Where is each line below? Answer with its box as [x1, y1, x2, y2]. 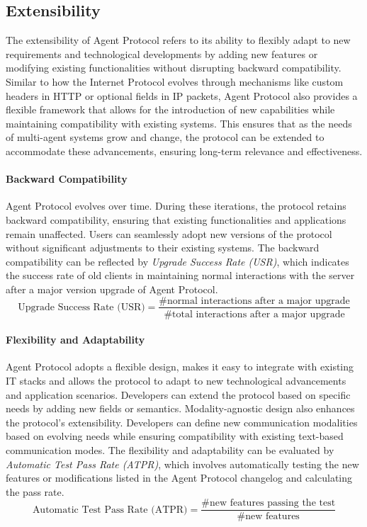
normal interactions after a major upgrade [167, 295, 350, 306]
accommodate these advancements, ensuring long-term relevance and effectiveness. [6, 143, 363, 158]
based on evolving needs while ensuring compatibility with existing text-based [6, 429, 344, 443]
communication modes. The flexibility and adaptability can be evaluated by [6, 442, 334, 457]
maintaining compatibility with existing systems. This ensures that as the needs [6, 115, 352, 130]
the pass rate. [6, 484, 64, 499]
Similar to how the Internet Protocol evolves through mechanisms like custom [6, 74, 344, 89]
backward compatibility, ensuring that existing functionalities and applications [6, 212, 346, 227]
